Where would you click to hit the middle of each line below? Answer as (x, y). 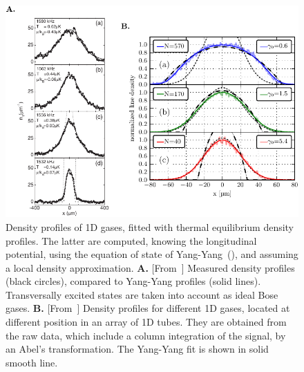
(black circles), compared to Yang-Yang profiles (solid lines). (133, 281)
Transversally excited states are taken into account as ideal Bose (142, 294)
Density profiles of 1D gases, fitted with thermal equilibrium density (150, 226)
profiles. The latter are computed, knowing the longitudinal (131, 240)
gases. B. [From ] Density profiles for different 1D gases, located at (148, 308)
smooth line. (32, 362)
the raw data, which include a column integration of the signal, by (146, 335)
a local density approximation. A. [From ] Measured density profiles (150, 267)
